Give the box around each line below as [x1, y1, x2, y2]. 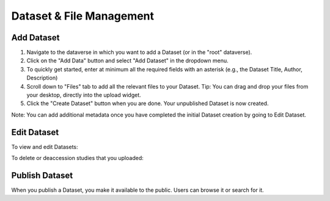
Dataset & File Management [11, 9, 155, 23]
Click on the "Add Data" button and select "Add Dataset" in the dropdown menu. [26, 57, 229, 64]
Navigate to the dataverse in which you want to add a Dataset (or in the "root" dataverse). [26, 49, 252, 56]
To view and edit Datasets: [11, 143, 79, 150]
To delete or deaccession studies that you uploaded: [11, 155, 144, 162]
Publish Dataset [11, 170, 73, 180]
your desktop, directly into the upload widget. [26, 92, 141, 99]
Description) [26, 74, 58, 82]
